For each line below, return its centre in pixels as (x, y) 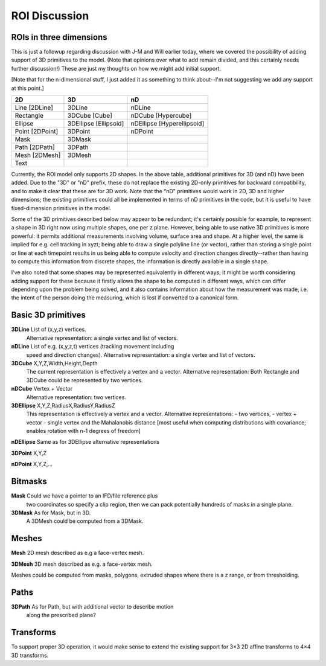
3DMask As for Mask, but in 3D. (51, 513)
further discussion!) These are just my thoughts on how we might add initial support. (116, 68)
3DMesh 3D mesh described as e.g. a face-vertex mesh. (82, 564)
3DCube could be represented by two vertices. (85, 380)
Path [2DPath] (35, 147)
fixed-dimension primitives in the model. (61, 208)
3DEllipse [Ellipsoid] (96, 124)
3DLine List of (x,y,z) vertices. (49, 330)
